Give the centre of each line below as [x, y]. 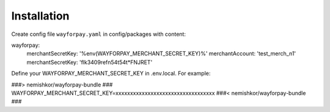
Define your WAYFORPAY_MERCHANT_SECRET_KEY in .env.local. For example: [111, 74]
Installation [40, 16]
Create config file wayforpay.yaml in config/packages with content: [99, 34]
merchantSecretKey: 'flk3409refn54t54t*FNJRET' [90, 62]
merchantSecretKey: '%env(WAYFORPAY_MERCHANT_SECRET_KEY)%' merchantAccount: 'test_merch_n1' [161, 54]
